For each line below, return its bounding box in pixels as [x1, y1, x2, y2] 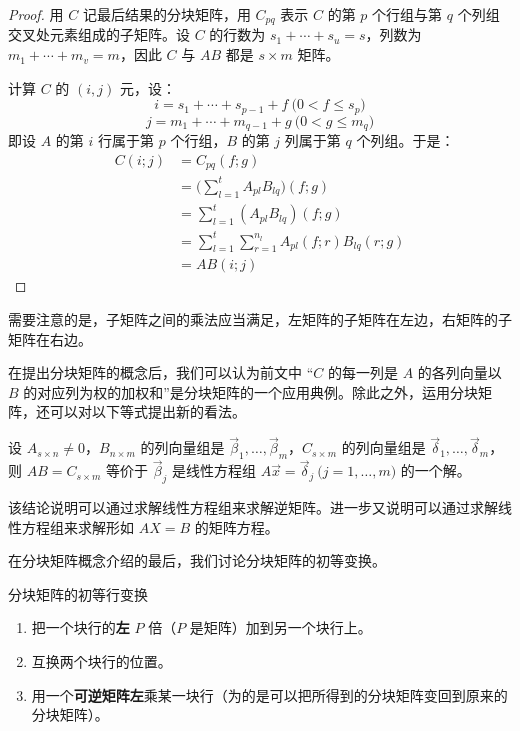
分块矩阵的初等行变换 [8, 583, 148, 604]
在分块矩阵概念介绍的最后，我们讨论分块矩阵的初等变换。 [8, 550, 386, 571]
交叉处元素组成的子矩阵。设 [8, 24, 190, 45]
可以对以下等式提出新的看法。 [49, 401, 246, 422]
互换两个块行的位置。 [31, 651, 172, 671]
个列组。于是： [356, 130, 455, 151]
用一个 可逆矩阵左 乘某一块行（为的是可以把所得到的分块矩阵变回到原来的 [31, 684, 508, 705]
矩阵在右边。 [8, 328, 92, 349]
